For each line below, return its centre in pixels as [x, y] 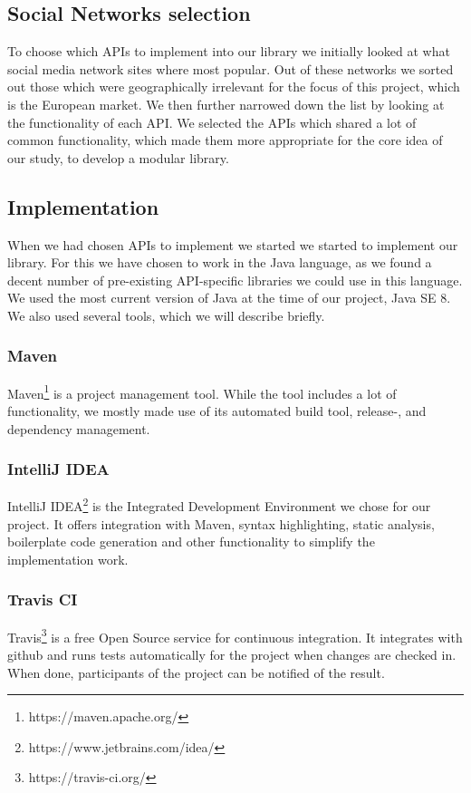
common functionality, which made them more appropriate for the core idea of [225, 140]
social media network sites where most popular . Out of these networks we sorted [231, 68]
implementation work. [68, 559]
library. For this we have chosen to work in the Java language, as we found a [220, 262]
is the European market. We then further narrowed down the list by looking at [226, 104]
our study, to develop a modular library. [118, 157]
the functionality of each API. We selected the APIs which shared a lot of [212, 122]
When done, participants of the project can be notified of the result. [196, 672]
